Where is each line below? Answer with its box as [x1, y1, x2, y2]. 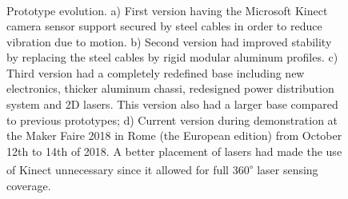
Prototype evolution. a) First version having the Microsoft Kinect [6, 2, 328, 18]
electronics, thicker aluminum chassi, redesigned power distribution [6, 80, 334, 97]
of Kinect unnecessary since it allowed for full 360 [6, 161, 250, 178]
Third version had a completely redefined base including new [6, 64, 305, 81]
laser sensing [257, 161, 318, 178]
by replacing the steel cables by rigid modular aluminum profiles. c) [6, 49, 338, 66]
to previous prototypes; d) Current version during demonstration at [6, 111, 338, 128]
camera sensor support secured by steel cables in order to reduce [6, 18, 322, 34]
